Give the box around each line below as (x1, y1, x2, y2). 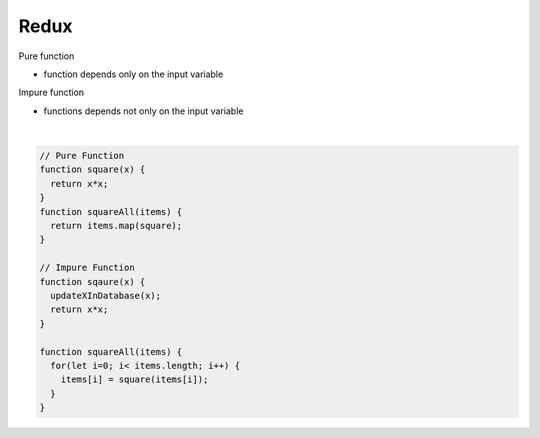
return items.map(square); (50, 220, 183, 232)
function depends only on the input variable (43, 68, 224, 80)
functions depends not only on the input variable (43, 105, 244, 117)
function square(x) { (39, 164, 146, 175)
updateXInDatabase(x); (50, 290, 162, 301)
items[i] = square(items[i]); (60, 374, 209, 385)
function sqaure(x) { (39, 276, 146, 287)
